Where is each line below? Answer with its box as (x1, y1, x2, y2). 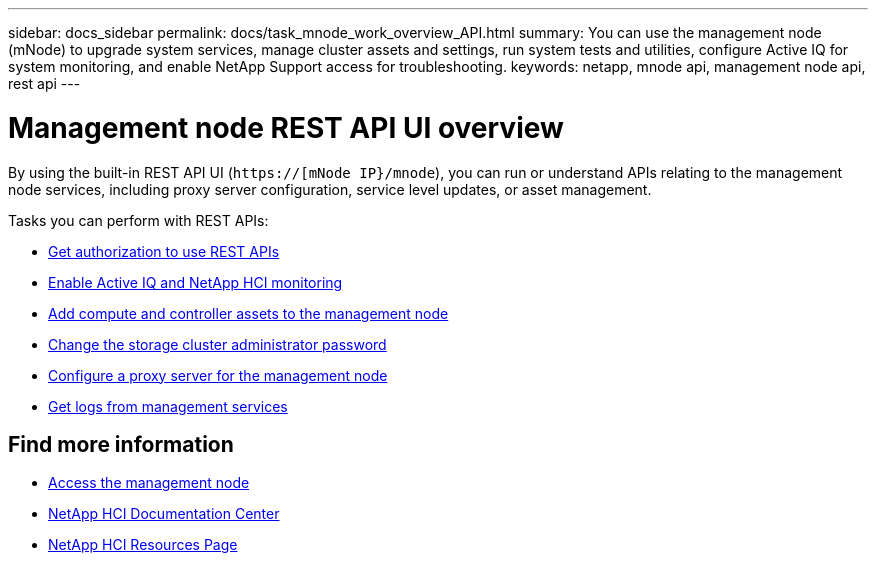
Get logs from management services (48, 397, 288, 415)
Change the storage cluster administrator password (48, 335, 387, 353)
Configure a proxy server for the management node (48, 366, 388, 384)
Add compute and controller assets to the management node (48, 304, 449, 322)
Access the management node (48, 474, 250, 492)
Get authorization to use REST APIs (48, 242, 280, 260)
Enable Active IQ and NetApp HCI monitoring (48, 273, 343, 291)
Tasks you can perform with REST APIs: (8, 211, 269, 229)
